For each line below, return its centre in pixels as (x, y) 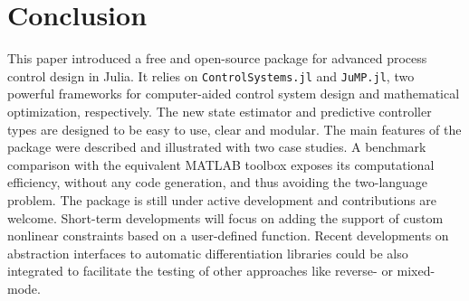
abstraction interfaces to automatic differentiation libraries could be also (208, 253)
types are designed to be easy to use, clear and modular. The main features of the (234, 129)
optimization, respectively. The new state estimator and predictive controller (220, 111)
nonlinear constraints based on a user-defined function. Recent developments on (228, 235)
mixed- (416, 271)
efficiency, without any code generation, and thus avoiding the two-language (218, 182)
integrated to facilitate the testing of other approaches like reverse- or (200, 271)
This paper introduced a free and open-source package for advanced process (217, 58)
